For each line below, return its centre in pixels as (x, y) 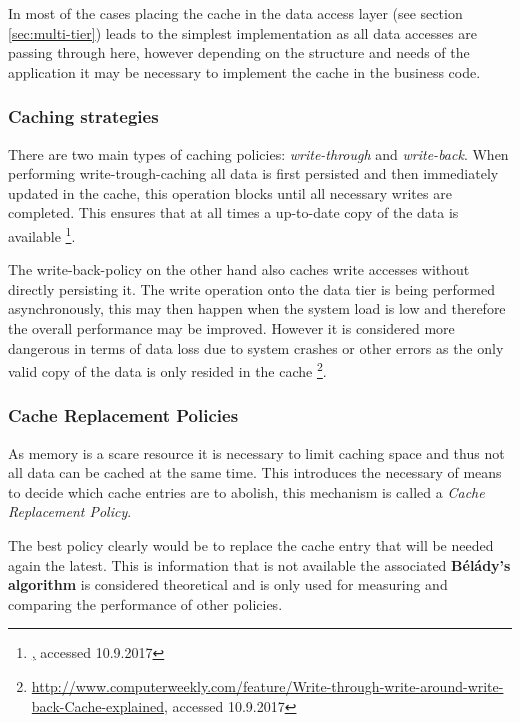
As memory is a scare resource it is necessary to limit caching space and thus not (256, 452)
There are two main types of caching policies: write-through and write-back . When (258, 153)
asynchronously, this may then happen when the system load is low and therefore (257, 308)
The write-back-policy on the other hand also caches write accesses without (239, 269)
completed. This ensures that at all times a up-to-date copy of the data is (233, 212)
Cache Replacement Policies (123, 415)
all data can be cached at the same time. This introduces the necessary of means (255, 472)
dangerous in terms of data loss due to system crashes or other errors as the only (256, 347)
